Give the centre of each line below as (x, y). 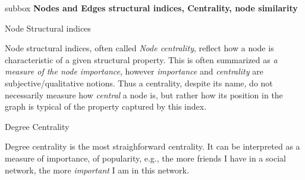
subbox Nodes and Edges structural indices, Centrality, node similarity (151, 8)
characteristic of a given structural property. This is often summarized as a (141, 59)
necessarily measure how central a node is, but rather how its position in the (144, 94)
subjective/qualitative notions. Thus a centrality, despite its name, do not (139, 83)
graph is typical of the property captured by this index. (106, 106)
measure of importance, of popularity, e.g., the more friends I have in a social (145, 158)
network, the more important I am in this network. (97, 170)
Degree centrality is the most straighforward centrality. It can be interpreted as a (152, 146)
